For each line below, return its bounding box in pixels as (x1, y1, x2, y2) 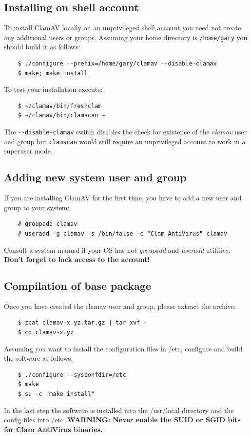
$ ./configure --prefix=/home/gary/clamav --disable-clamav (18, 60, 217, 67)
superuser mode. (4, 146, 53, 156)
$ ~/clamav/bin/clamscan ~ (18, 112, 105, 119)
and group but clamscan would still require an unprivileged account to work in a (4, 136, 246, 146)
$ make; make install (18, 69, 88, 77)
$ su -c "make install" (18, 391, 95, 398)
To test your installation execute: (4, 84, 103, 94)
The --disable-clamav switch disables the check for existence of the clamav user (4, 127, 247, 137)
